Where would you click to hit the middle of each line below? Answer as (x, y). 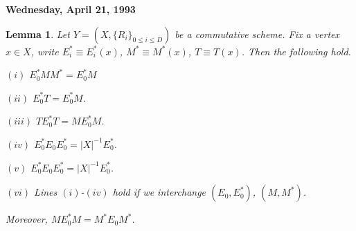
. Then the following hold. (296, 51)
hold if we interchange (159, 192)
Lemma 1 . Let (38, 34)
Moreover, (27, 219)
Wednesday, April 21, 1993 (71, 9)
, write (45, 51)
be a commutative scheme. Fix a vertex (257, 34)
